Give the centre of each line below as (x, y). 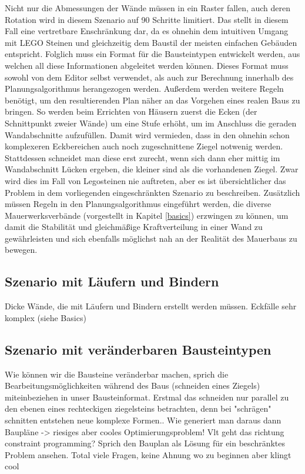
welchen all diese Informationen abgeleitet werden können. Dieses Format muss (147, 65)
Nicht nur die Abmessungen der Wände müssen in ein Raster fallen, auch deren (148, 8)
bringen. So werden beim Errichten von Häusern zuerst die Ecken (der (131, 111)
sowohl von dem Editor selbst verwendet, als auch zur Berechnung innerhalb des (149, 77)
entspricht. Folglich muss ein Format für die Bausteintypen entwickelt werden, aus (152, 54)
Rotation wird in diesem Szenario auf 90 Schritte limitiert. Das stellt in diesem (147, 19)
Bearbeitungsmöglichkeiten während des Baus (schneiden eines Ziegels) (133, 385)
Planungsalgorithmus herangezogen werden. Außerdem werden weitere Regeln (144, 89)
